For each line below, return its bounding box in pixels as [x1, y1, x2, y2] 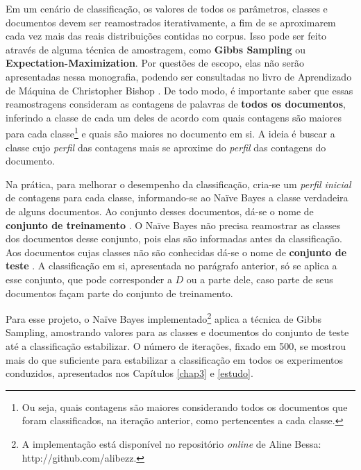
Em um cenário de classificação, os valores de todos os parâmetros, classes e [6, 1, 328, 15]
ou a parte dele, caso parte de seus [186, 271, 333, 286]
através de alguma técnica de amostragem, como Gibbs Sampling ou [6, 42, 306, 56]
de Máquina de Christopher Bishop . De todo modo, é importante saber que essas [6, 83, 353, 97]
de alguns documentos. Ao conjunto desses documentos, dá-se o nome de [6, 203, 314, 218]
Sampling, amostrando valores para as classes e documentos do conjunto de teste [6, 325, 349, 339]
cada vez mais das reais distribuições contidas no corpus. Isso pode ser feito [6, 28, 327, 43]
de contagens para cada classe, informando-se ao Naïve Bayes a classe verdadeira [6, 190, 349, 205]
